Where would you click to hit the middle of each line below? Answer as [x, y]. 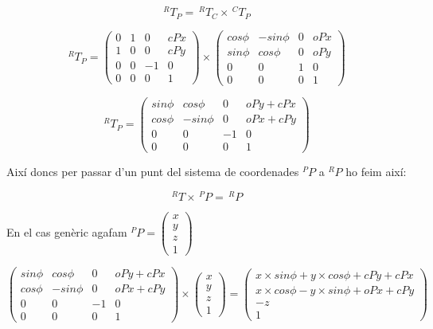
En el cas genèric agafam [67, 231]
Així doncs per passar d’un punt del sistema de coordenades [153, 171]
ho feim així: [376, 171]
